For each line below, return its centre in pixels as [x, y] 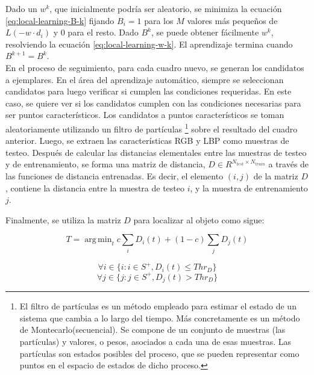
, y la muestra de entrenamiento [249, 187]
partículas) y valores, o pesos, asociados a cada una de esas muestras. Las [155, 341]
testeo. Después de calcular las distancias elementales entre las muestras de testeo [156, 152]
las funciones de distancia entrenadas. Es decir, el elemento [115, 175]
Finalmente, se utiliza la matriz [63, 219]
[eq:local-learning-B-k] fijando [60, 20]
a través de [289, 164]
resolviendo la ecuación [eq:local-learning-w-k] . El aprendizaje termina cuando [149, 44]
